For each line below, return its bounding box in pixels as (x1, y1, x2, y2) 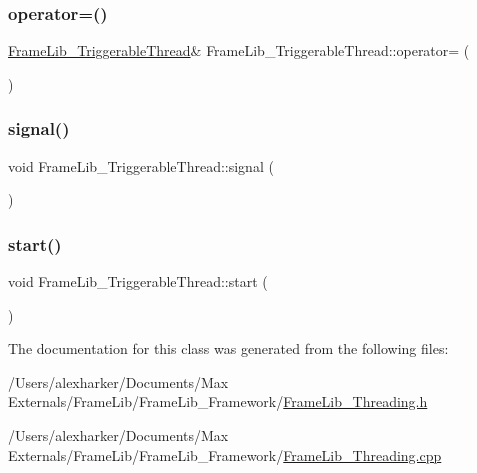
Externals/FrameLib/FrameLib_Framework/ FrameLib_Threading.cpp (8, 444, 442, 465)
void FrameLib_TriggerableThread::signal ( (8, 155, 274, 176)
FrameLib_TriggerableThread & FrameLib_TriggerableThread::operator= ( (8, 40, 470, 61)
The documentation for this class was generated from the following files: (8, 338, 449, 359)
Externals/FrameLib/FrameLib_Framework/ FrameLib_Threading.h (8, 391, 428, 412)
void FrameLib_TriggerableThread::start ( (8, 271, 268, 292)
